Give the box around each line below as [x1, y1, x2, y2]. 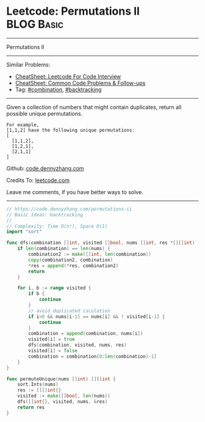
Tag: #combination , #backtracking [15, 86, 102, 93]
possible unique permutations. [6, 110, 83, 117]
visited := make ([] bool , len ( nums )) [17, 393, 111, 399]
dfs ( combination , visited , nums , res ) [28, 342, 127, 349]
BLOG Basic [6, 17, 64, 31]
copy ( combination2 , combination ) [28, 257, 113, 263]
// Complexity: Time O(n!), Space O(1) [6, 223, 108, 229]
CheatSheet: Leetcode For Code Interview [15, 72, 121, 80]
